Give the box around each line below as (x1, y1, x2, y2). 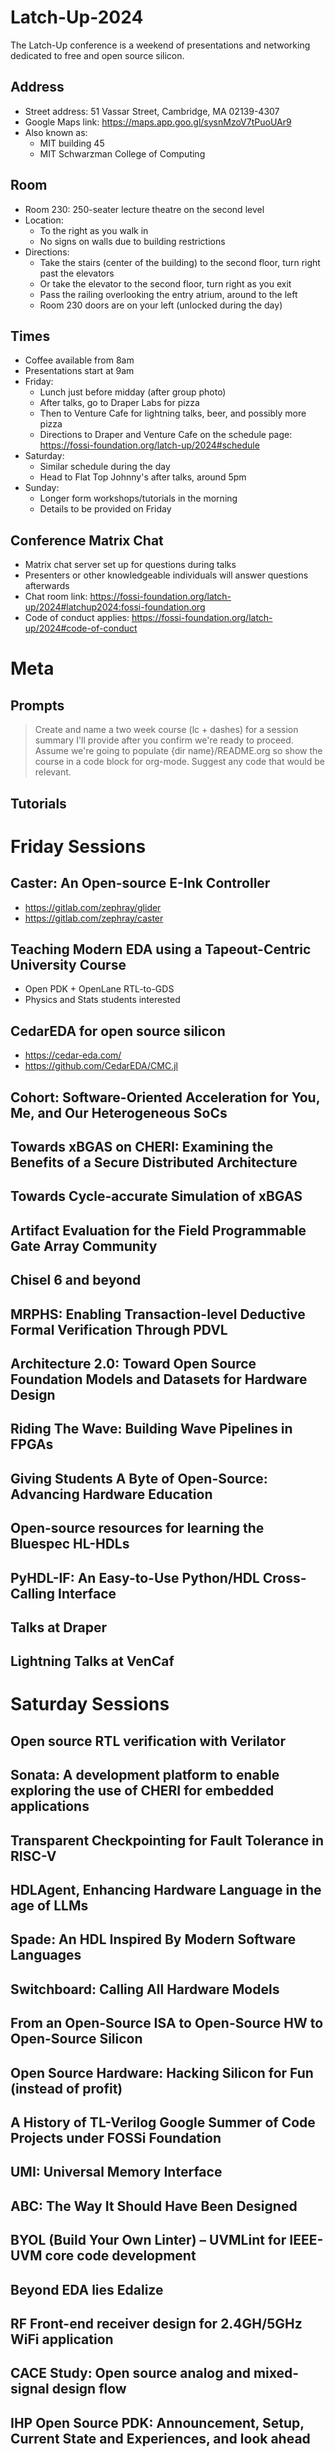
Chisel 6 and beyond (10, 1272, 142, 1289)
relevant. (34, 766, 72, 778)
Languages (10, 1947, 82, 1964)
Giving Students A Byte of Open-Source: (10, 1470, 268, 1487)
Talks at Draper (10, 1619, 108, 1636)
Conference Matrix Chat (10, 532, 164, 549)
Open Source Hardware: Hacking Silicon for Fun (10, 2064, 314, 2081)
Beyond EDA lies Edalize (10, 2281, 164, 2298)
